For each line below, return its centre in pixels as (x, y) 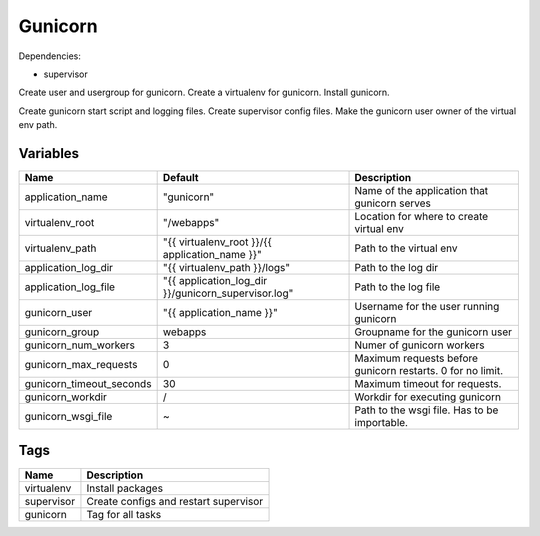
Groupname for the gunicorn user (433, 332)
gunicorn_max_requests (81, 365)
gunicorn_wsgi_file (68, 417)
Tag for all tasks (124, 514)
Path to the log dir (396, 268)
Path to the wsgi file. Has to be (426, 410)
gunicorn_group (62, 332)
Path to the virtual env (406, 248)
